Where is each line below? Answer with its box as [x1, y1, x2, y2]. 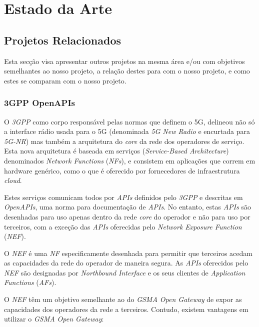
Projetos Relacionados [4, 32, 121, 47]
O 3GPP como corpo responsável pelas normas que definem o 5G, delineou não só [4, 116, 255, 126]
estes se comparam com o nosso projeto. [4, 75, 126, 85]
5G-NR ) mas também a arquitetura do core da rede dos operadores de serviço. [4, 135, 244, 146]
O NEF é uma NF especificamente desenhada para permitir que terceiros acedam [4, 247, 252, 258]
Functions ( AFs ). [4, 277, 56, 287]
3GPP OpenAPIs [4, 96, 75, 109]
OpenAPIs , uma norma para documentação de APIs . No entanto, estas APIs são [4, 201, 251, 212]
